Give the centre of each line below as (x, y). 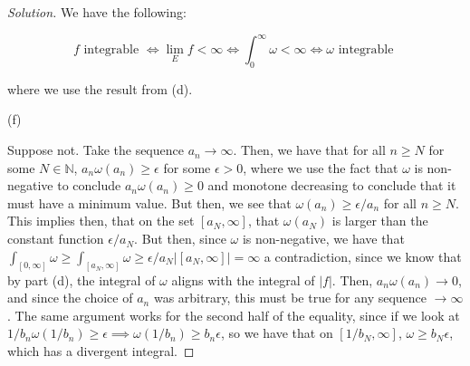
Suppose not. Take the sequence (96, 150)
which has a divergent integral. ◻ (101, 350)
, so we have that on (277, 333)
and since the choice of (70, 298)
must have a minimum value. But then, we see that (149, 202)
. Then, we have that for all (309, 150)
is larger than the (380, 221)
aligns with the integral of (243, 279)
